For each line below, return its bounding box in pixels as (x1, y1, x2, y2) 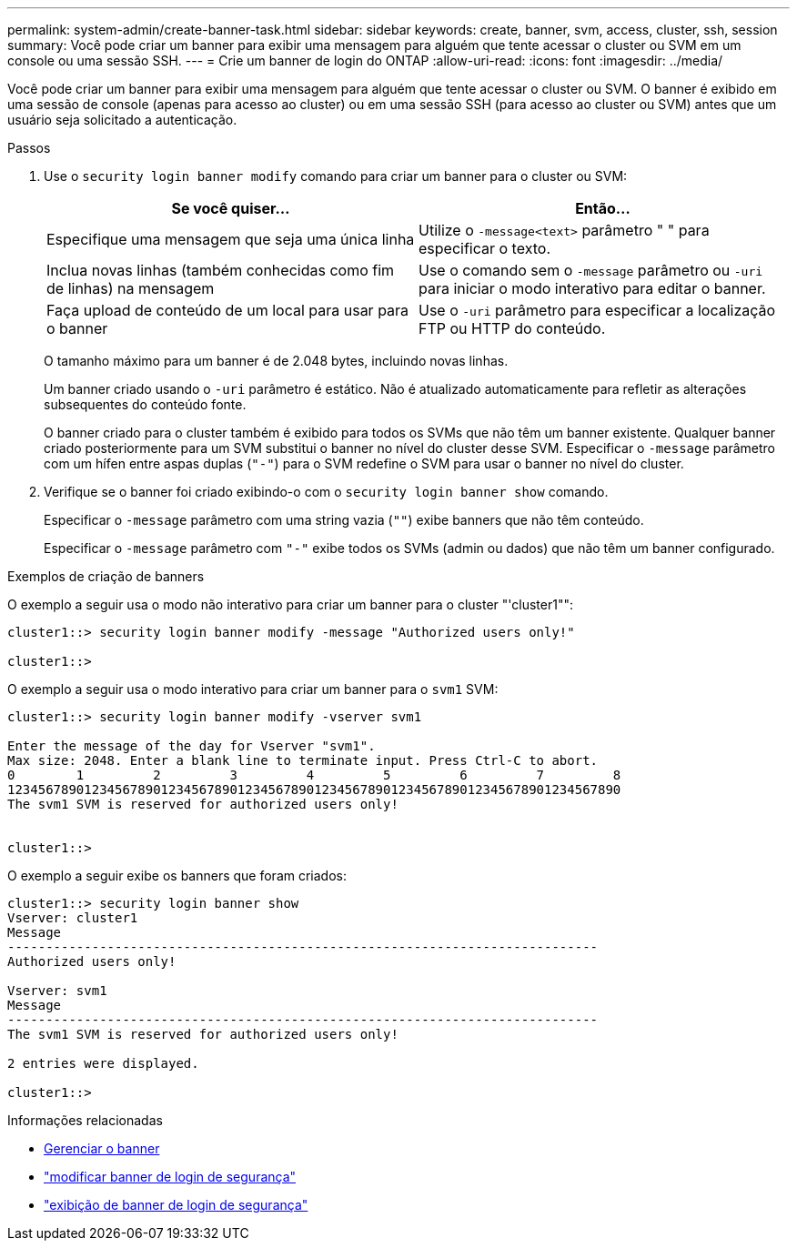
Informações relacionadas (7, 1112, 163, 1128)
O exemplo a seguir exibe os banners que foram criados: (7, 868, 347, 883)
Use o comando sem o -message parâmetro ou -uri (419, 261, 763, 279)
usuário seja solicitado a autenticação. (7, 112, 237, 127)
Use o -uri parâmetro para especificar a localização (419, 301, 776, 319)
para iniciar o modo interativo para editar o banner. (419, 279, 766, 297)
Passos (7, 140, 51, 156)
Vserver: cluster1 (7, 911, 138, 925)
